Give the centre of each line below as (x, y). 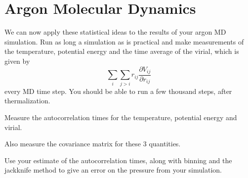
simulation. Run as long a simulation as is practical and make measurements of (124, 41)
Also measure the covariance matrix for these (73, 144)
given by (17, 61)
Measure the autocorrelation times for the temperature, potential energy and (121, 117)
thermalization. (27, 101)
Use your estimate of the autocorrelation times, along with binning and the (118, 160)
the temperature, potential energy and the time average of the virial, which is (122, 51)
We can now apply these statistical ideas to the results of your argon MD (115, 32)
